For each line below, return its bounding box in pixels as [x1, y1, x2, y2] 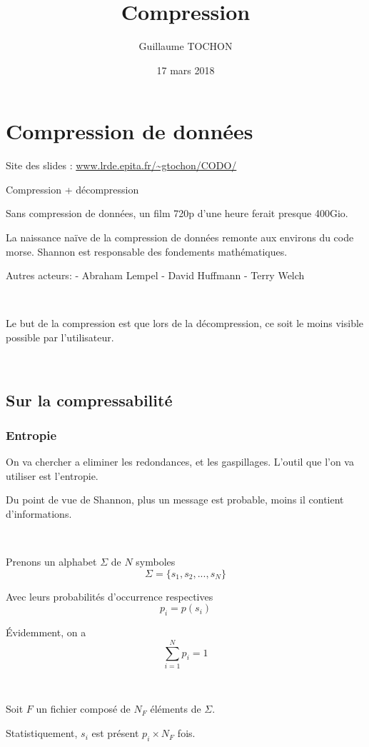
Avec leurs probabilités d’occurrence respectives [6, 588, 213, 603]
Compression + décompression [6, 181, 139, 196]
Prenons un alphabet [6, 554, 97, 569]
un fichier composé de [36, 701, 131, 716]
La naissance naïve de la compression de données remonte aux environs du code [6, 230, 354, 245]
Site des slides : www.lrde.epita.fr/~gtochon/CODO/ [6, 158, 237, 173]
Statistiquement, [6, 726, 78, 741]
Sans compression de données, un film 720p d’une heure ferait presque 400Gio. [6, 206, 348, 221]
